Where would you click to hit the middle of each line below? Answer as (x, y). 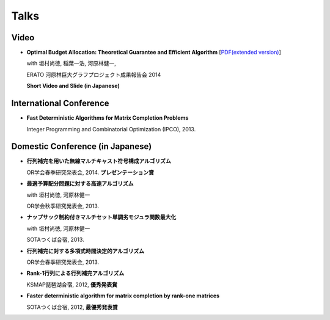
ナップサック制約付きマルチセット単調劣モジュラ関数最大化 (101, 217)
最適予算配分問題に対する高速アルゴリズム (80, 184)
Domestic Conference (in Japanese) (82, 147)
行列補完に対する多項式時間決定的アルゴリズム (86, 251)
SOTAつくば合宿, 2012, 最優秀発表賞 (72, 307)
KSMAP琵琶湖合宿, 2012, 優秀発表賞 (72, 285)
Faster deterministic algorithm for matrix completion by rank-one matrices (123, 296)
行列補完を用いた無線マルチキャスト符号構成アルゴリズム (99, 161)
